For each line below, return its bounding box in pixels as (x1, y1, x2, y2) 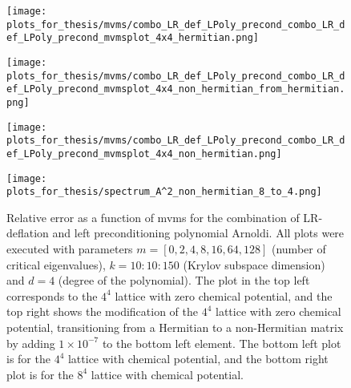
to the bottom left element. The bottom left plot (102, 334, 341, 351)
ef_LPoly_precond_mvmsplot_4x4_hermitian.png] (6, 32, 259, 44)
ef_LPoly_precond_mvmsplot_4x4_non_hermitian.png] (6, 148, 282, 160)
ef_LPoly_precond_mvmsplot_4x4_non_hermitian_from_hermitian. (6, 83, 345, 95)
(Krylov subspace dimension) (183, 256, 325, 273)
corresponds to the (6, 287, 98, 304)
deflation (6, 224, 49, 241)
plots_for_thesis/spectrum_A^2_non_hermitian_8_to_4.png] (6, 186, 322, 198)
